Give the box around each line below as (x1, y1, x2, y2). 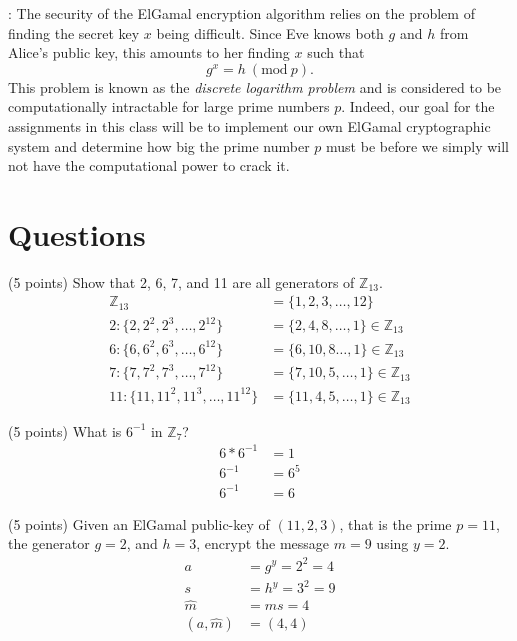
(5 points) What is (8, 420, 122, 441)
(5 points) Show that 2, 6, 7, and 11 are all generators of (8, 271, 355, 292)
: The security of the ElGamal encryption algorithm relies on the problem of (8, 3, 475, 23)
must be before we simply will (326, 135, 509, 156)
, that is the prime (339, 513, 452, 534)
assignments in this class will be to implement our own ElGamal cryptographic (8, 115, 491, 136)
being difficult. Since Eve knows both (156, 22, 384, 43)
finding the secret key (8, 22, 140, 43)
